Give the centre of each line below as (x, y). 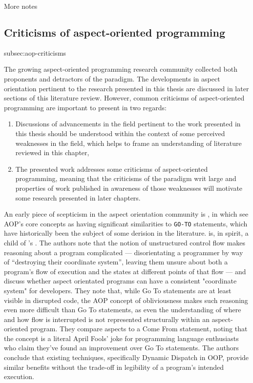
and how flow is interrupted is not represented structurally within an (107, 319)
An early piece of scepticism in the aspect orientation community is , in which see (126, 214)
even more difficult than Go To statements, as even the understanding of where (123, 310)
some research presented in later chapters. (78, 197)
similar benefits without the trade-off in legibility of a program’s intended (114, 367)
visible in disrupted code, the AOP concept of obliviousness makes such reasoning (126, 300)
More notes (21, 6)
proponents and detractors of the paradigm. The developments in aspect (112, 78)
